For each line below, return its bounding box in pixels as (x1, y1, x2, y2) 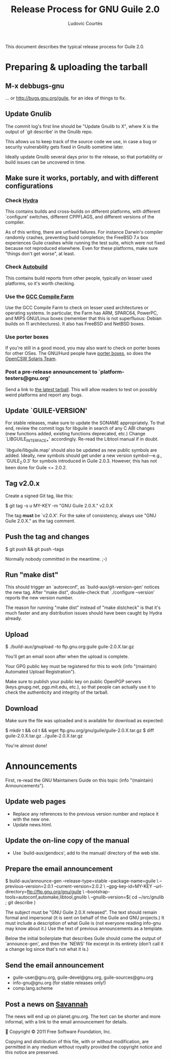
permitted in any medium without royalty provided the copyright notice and (5, 1044, 162, 1050)
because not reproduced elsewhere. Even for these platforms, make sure (5, 245, 158, 251)
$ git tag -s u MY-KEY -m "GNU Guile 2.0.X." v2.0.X (5, 502, 113, 508)
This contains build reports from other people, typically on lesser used (5, 275, 152, 281)
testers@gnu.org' (5, 375, 51, 382)
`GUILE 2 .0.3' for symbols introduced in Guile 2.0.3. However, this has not (5, 458, 157, 465)
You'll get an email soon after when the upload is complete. (5, 654, 129, 660)
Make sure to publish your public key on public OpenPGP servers (5, 679, 142, 685)
